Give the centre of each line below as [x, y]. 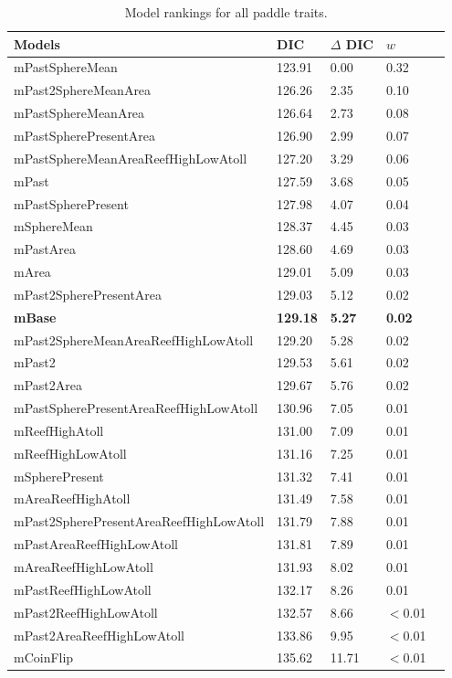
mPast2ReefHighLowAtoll [86, 612]
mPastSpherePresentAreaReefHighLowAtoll [136, 408]
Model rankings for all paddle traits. [226, 12]
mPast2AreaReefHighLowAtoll [99, 635]
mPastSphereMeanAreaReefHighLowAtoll [131, 158]
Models [37, 43]
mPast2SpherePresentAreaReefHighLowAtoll [139, 521]
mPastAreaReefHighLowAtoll [96, 544]
